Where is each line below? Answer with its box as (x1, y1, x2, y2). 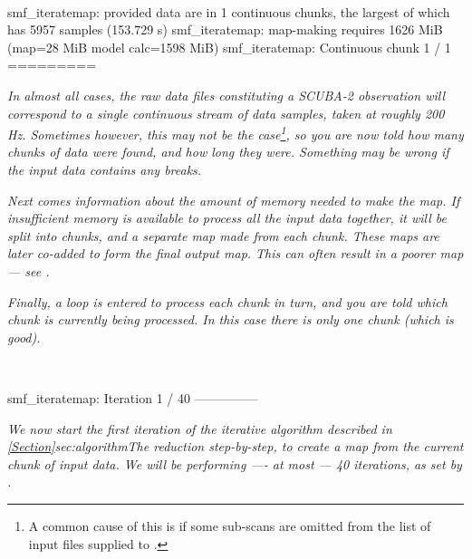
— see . (7, 261, 50, 280)
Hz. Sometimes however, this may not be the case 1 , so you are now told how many (7, 122, 464, 143)
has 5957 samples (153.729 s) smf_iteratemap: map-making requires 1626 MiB (7, 20, 443, 39)
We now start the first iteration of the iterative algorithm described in (7, 419, 392, 438)
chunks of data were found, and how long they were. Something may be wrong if (7, 142, 449, 161)
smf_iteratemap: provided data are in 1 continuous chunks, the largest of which (7, 2, 450, 21)
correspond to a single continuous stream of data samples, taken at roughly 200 (7, 103, 445, 122)
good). (7, 327, 41, 346)
